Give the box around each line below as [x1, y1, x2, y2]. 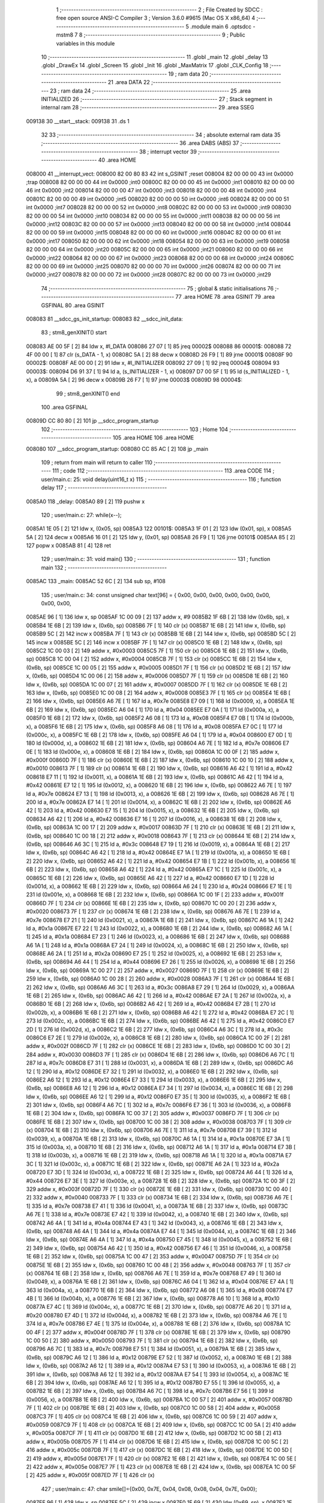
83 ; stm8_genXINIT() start [41, 329, 107, 336]
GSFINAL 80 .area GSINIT [41, 301, 105, 309]
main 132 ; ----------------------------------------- [41, 564, 167, 571]
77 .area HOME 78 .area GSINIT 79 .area [175, 293, 275, 301]
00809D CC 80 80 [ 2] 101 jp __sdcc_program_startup [26, 417, 159, 424]
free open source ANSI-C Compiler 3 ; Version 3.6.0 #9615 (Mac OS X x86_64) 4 [56, 14, 256, 22]
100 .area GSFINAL [41, 403, 88, 411]
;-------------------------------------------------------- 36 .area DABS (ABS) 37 [41, 139, 239, 147]
